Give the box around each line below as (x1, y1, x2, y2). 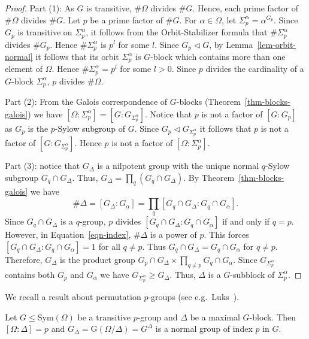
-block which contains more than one (150, 50, 286, 62)
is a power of (150, 228, 197, 241)
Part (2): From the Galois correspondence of (5, 95, 168, 108)
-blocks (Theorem (176, 95, 241, 108)
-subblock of (230, 268, 275, 280)
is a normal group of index (155, 322, 253, 335)
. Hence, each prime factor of (192, 2, 298, 14)
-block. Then (249, 310, 296, 323)
